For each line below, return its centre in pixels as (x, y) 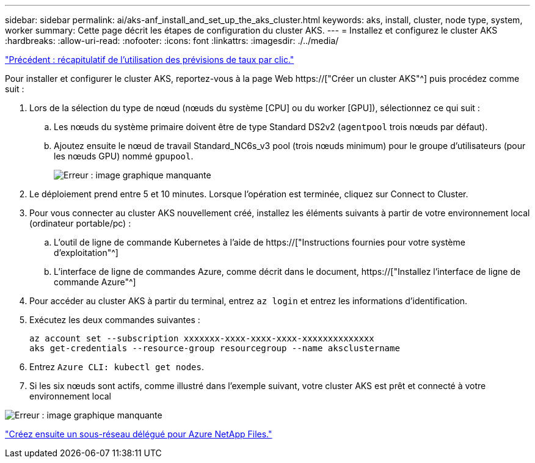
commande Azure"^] (95, 282)
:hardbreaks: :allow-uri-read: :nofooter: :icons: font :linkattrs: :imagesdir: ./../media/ (172, 41)
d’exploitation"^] (86, 253)
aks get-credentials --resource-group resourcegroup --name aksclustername (215, 348)
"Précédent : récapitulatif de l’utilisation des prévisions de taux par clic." (150, 60)
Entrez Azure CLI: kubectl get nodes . (117, 367)
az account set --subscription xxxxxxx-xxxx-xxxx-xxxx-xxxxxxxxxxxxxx (202, 338)
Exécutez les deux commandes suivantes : (115, 320)
